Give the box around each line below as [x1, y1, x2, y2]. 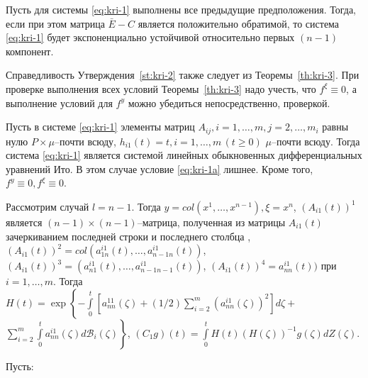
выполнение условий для [6, 95, 113, 110]
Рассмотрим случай [6, 199, 89, 213]
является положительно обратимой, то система [138, 16, 340, 30]
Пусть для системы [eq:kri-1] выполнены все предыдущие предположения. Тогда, [6, 2, 357, 16]
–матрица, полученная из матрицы [137, 214, 286, 229]
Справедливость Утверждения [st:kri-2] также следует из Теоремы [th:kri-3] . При [6, 67, 359, 82]
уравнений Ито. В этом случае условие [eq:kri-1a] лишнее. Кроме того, [6, 161, 313, 176]
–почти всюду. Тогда [271, 133, 360, 148]
